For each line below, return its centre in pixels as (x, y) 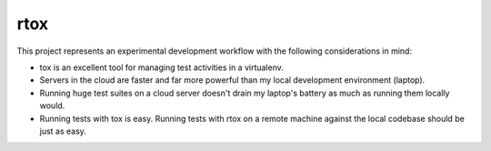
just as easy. (63, 131)
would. (52, 106)
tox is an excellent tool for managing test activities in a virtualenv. (161, 67)
